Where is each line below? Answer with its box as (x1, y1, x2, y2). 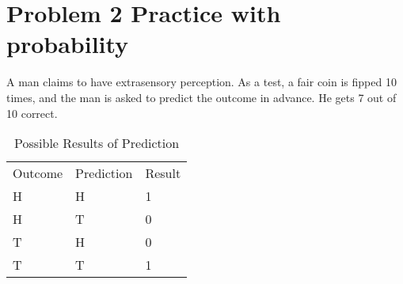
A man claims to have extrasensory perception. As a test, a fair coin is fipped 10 (6, 74, 397, 90)
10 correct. (6, 104, 58, 121)
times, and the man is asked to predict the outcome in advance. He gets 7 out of (6, 89, 397, 105)
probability (6, 28, 129, 60)
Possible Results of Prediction (13, 134, 180, 153)
